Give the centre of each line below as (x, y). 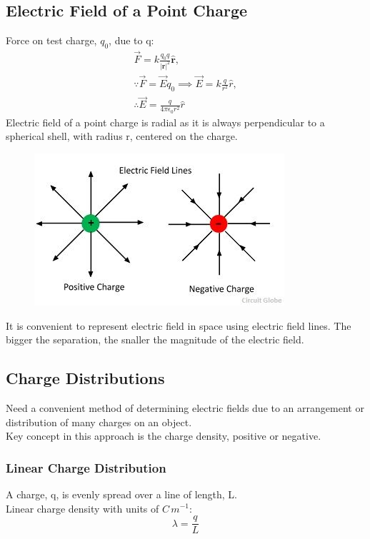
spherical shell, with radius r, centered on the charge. (122, 136)
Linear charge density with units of (82, 508)
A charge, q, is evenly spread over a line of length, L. (122, 494)
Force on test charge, (51, 40)
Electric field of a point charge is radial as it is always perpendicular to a (165, 122)
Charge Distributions (85, 378)
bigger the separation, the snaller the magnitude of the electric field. (155, 339)
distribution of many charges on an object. (99, 422)
